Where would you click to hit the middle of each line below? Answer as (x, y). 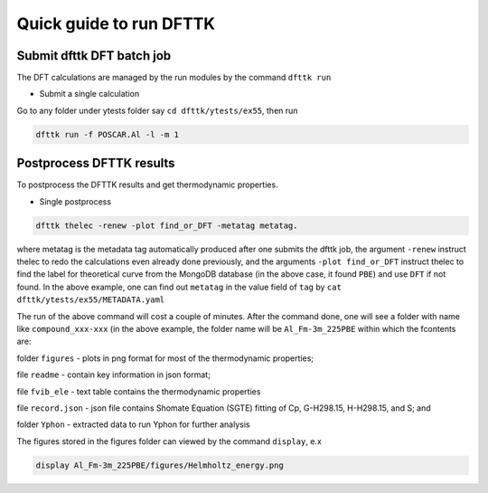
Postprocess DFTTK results (96, 163)
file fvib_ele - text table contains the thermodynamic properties (139, 391)
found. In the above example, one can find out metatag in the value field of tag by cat (179, 287)
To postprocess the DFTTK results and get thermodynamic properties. (148, 185)
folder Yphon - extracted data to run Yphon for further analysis (133, 424)
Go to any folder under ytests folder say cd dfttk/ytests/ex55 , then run (157, 110)
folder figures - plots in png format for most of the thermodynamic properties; (165, 358)
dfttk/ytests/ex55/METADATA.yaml (91, 300)
